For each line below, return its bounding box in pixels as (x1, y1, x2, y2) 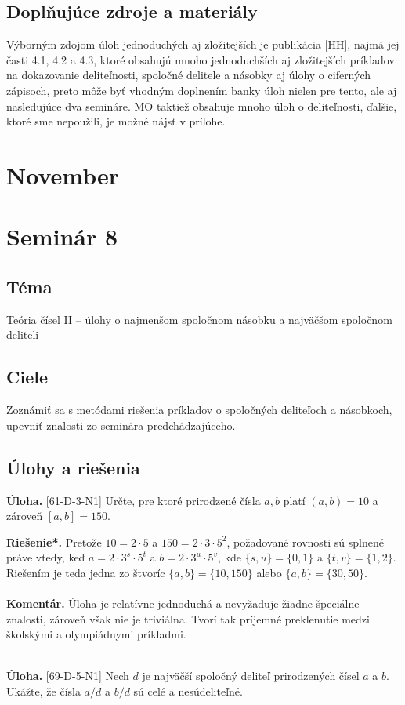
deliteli (6, 326, 39, 343)
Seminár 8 (6, 220, 118, 253)
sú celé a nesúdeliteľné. (133, 683, 243, 700)
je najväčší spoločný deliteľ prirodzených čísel (142, 667, 360, 684)
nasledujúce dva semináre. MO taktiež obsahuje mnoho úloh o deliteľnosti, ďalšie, (6, 97, 397, 114)
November (6, 158, 120, 191)
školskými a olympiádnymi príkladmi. (6, 626, 186, 642)
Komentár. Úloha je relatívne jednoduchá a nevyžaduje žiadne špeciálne (6, 595, 360, 612)
